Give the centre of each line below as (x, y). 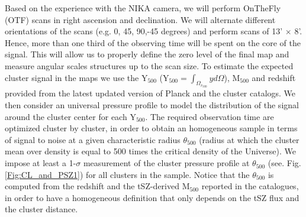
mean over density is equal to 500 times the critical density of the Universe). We (151, 151)
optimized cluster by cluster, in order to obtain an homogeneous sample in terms (151, 128)
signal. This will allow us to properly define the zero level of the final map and (147, 54)
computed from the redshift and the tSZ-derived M (97, 186)
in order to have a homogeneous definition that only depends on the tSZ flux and (152, 197)
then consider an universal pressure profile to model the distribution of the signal (152, 105)
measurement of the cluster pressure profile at (166, 163)
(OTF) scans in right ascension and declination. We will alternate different (140, 19)
